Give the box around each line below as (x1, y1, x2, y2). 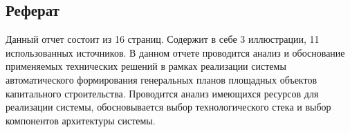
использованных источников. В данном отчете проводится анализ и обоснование (6, 45, 345, 59)
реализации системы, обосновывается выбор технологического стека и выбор (6, 100, 331, 114)
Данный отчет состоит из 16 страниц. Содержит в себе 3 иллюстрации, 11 (6, 32, 320, 46)
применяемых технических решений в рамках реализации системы (6, 59, 286, 73)
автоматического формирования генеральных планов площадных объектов (6, 72, 317, 86)
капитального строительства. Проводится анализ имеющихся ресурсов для (6, 86, 319, 100)
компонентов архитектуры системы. (6, 113, 156, 127)
